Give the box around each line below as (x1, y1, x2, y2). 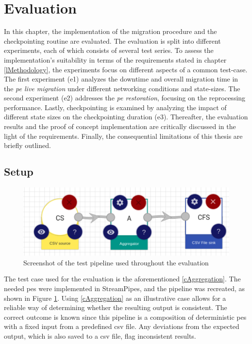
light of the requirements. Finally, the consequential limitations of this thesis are (4, 131, 243, 141)
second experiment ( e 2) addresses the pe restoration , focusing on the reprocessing (4, 93, 246, 103)
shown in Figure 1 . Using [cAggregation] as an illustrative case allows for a (4, 293, 226, 303)
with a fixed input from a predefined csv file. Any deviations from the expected (4, 321, 239, 331)
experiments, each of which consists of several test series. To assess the (4, 45, 214, 55)
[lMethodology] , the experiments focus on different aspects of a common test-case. (4, 64, 248, 74)
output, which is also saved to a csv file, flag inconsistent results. (4, 330, 196, 341)
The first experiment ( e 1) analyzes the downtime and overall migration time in (4, 74, 238, 84)
